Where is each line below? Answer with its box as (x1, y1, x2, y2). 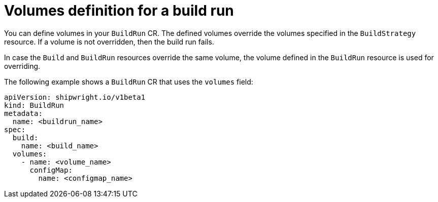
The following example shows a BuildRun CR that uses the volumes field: (4, 77, 253, 86)
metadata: (4, 109, 43, 117)
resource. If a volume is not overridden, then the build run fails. (4, 37, 214, 46)
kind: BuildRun (4, 101, 64, 109)
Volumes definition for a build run (4, 2, 234, 19)
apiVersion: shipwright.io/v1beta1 (4, 93, 146, 101)
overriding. (4, 61, 41, 70)
